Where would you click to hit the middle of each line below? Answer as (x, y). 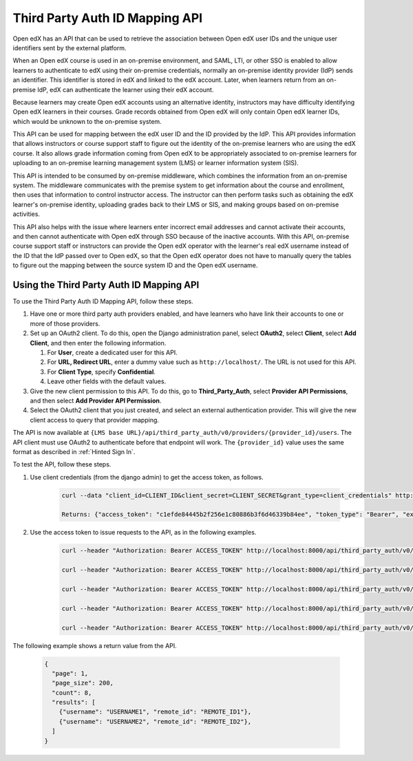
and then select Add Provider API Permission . (96, 400)
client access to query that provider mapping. (95, 420)
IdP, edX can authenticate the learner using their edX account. (125, 89)
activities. (27, 214)
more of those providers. (65, 323)
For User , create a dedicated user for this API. (113, 352)
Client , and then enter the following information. (98, 343)
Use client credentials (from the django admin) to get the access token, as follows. (147, 477)
